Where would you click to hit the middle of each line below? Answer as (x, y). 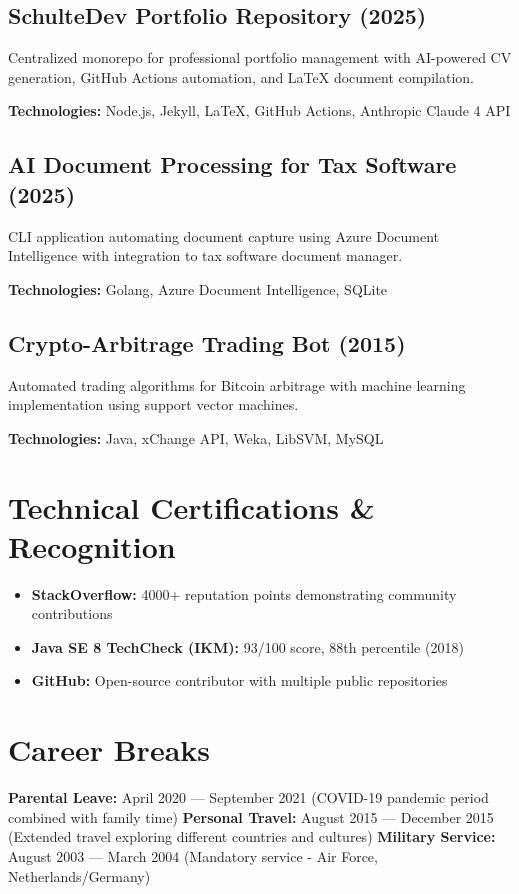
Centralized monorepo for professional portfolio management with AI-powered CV (260, 57)
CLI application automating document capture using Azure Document (224, 235)
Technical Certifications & (191, 506)
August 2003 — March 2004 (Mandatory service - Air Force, (193, 855)
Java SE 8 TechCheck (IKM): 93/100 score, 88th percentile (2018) (247, 646)
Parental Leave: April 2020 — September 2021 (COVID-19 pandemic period (248, 797)
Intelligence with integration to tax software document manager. (205, 255)
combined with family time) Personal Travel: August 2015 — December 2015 (251, 816)
